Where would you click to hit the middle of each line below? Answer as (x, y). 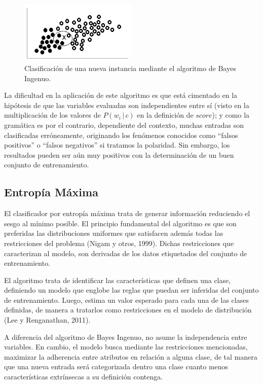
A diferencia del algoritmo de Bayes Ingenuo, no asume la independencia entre (126, 337)
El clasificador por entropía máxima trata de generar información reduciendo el (127, 213)
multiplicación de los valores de (52, 115)
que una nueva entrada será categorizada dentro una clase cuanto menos (116, 366)
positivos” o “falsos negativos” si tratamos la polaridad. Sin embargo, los (117, 145)
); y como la (231, 115)
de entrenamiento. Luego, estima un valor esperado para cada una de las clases (126, 300)
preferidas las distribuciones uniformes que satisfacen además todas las (114, 233)
